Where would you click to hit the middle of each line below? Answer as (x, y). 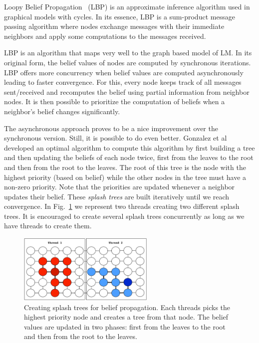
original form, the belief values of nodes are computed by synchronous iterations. (128, 62)
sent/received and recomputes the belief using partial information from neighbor (127, 91)
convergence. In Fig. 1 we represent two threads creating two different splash (122, 206)
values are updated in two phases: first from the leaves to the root (125, 326)
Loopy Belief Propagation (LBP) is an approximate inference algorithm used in (127, 6)
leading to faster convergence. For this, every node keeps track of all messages (123, 82)
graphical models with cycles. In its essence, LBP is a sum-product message (120, 16)
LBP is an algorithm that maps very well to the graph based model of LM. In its (128, 53)
